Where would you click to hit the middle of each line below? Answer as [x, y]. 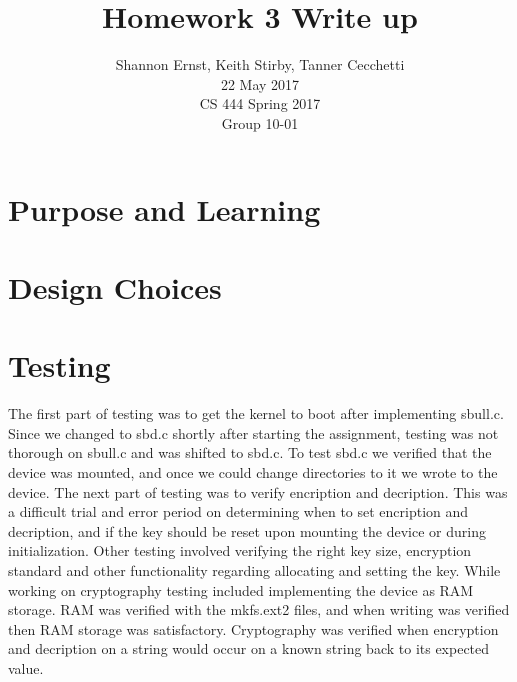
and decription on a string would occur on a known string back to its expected [249, 648]
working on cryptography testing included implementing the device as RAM [241, 589]
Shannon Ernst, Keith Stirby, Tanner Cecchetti [260, 64]
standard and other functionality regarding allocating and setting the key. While [254, 569]
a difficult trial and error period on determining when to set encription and [238, 511]
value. [26, 667]
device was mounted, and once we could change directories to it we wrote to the [253, 471]
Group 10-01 [260, 122]
